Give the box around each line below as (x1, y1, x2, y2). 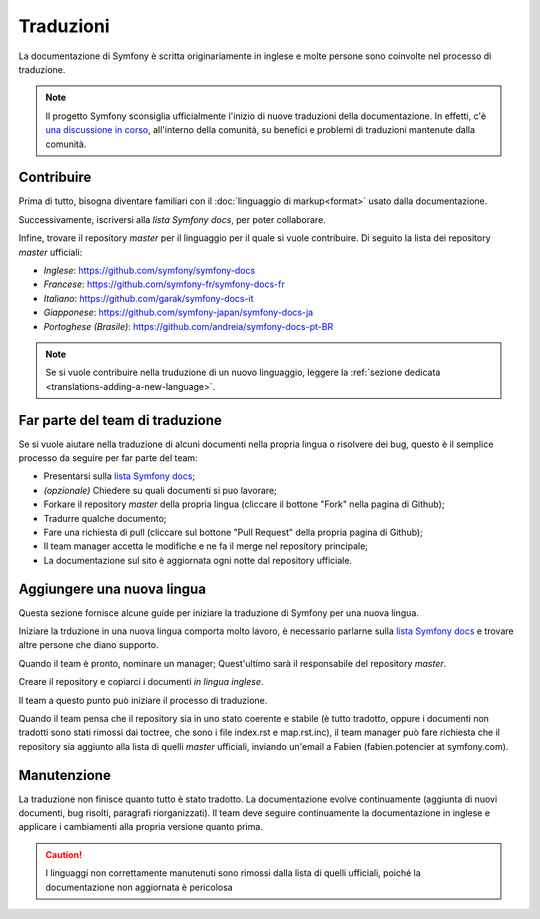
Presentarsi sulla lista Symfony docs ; (43, 470, 196, 482)
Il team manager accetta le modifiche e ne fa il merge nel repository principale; (43, 540, 369, 552)
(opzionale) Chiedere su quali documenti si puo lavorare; (43, 484, 277, 496)
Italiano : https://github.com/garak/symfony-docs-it (43, 292, 254, 304)
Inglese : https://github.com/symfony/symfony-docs (43, 264, 256, 276)
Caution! (45, 848, 83, 860)
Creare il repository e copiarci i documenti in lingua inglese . (18, 676, 264, 688)
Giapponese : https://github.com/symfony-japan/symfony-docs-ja (43, 306, 314, 319)
